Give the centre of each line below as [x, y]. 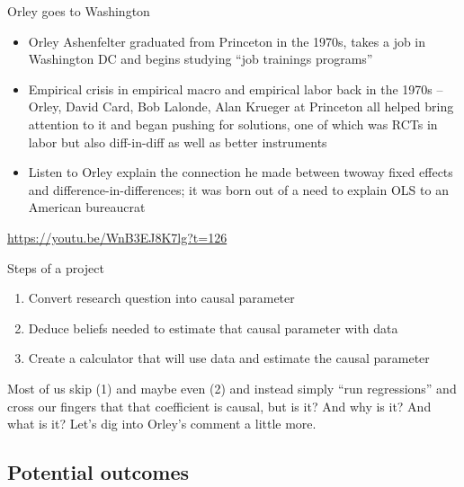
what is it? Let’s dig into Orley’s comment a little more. [162, 424]
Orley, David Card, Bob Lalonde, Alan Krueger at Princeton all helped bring [241, 106]
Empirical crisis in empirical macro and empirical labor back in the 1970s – [236, 89]
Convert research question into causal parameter [161, 298]
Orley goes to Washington [79, 11]
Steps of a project [56, 267]
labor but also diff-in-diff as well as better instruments [178, 142]
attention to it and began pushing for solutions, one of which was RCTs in [233, 124]
